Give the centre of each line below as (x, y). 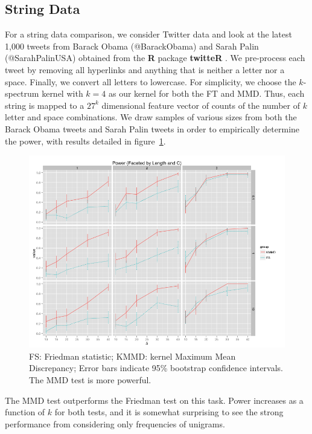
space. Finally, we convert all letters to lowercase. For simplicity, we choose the (151, 81)
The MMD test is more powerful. (90, 379)
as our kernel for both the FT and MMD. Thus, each (206, 93)
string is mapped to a (45, 105)
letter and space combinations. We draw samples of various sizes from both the (151, 117)
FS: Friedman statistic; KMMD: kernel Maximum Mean (132, 356)
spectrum (22, 93)
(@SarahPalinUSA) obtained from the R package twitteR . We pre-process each (155, 58)
